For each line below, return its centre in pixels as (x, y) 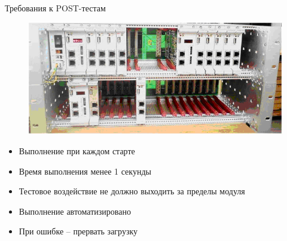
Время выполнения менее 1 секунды (85, 171)
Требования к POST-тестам (55, 8)
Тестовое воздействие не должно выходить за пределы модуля (132, 191)
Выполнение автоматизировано (75, 211)
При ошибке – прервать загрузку (78, 231)
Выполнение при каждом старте (77, 150)
